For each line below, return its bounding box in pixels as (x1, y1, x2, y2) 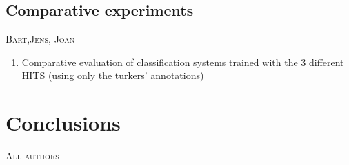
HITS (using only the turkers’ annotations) (21, 68, 204, 82)
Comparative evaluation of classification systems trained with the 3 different (21, 54, 344, 69)
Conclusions (6, 109, 121, 137)
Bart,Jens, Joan (6, 32, 75, 46)
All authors (6, 148, 59, 163)
